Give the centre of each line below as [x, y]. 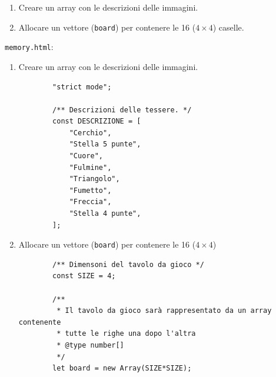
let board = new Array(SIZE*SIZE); [122, 368]
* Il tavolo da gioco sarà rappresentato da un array [164, 311]
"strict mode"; [82, 87]
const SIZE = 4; [84, 276]
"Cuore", [86, 156]
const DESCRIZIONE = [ [97, 121]
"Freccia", [90, 202]
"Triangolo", [94, 179]
